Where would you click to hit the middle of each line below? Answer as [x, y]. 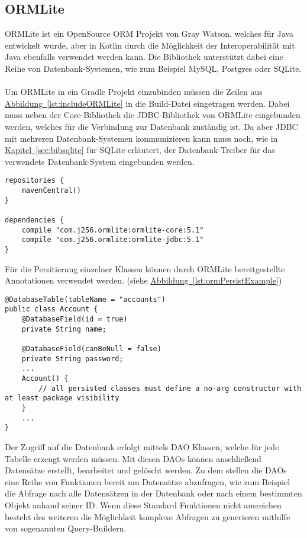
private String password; [72, 359]
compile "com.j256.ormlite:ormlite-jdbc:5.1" [113, 240]
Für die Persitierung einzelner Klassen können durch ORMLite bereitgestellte [145, 268]
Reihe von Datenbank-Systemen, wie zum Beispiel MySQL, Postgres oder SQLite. [153, 68]
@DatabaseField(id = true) [75, 319]
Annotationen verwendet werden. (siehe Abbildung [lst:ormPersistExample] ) [143, 280]
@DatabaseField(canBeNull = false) [91, 349]
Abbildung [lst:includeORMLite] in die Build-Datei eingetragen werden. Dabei [147, 103]
